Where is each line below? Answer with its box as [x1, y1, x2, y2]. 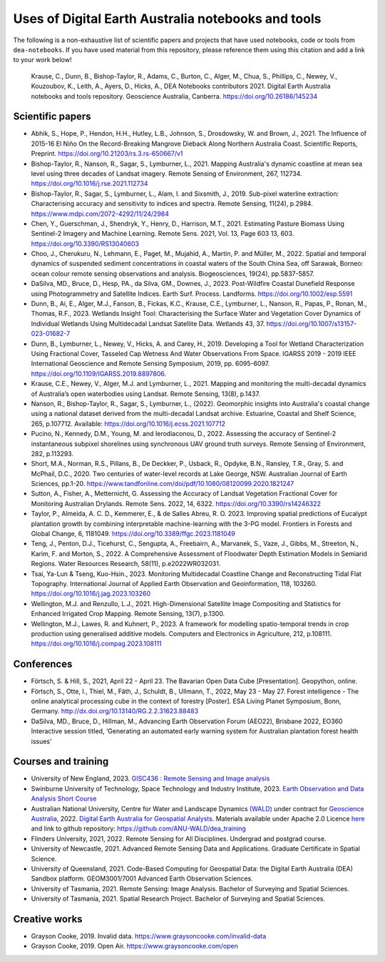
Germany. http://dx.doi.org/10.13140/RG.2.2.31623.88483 [31, 707, 199, 715]
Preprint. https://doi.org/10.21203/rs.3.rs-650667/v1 [31, 149, 183, 158]
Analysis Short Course [31, 794, 97, 803]
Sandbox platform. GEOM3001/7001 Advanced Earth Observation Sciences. [31, 874, 253, 883]
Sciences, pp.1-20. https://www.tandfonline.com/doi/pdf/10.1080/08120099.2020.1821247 [31, 480, 294, 488]
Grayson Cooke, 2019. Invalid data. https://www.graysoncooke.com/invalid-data [31, 932, 267, 941]
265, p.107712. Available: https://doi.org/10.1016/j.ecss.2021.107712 [31, 419, 226, 428]
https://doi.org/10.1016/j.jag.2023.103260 [31, 590, 151, 598]
